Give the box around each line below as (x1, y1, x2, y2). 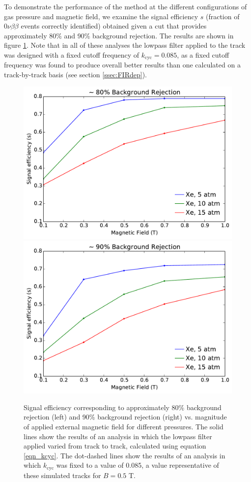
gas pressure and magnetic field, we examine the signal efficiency (4, 11, 198, 21)
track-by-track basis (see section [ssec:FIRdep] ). (4, 69, 147, 80)
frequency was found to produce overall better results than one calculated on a (4, 60, 241, 70)
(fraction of (205, 11, 240, 21)
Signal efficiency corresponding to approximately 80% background (24, 402, 222, 412)
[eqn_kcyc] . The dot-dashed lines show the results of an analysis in (24, 450, 225, 460)
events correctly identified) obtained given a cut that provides (21, 21, 207, 31)
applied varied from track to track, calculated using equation (24, 441, 206, 451)
